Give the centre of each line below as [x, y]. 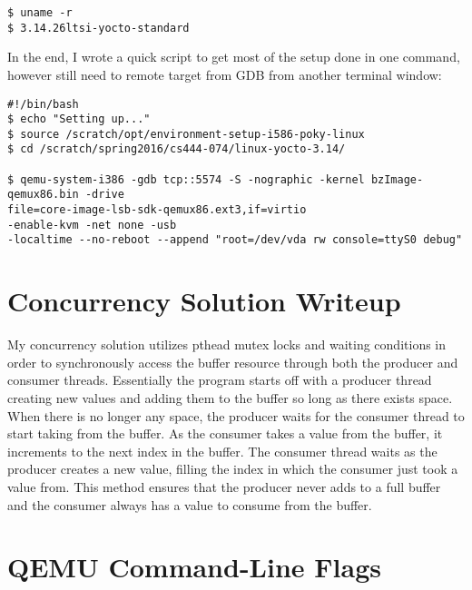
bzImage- [397, 179]
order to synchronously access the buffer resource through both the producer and [233, 362]
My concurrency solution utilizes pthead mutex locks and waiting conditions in [227, 344]
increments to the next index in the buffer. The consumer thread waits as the [222, 451]
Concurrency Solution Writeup [204, 301]
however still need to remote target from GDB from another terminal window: [225, 74]
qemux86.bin [43, 195]
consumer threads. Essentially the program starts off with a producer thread [220, 380]
